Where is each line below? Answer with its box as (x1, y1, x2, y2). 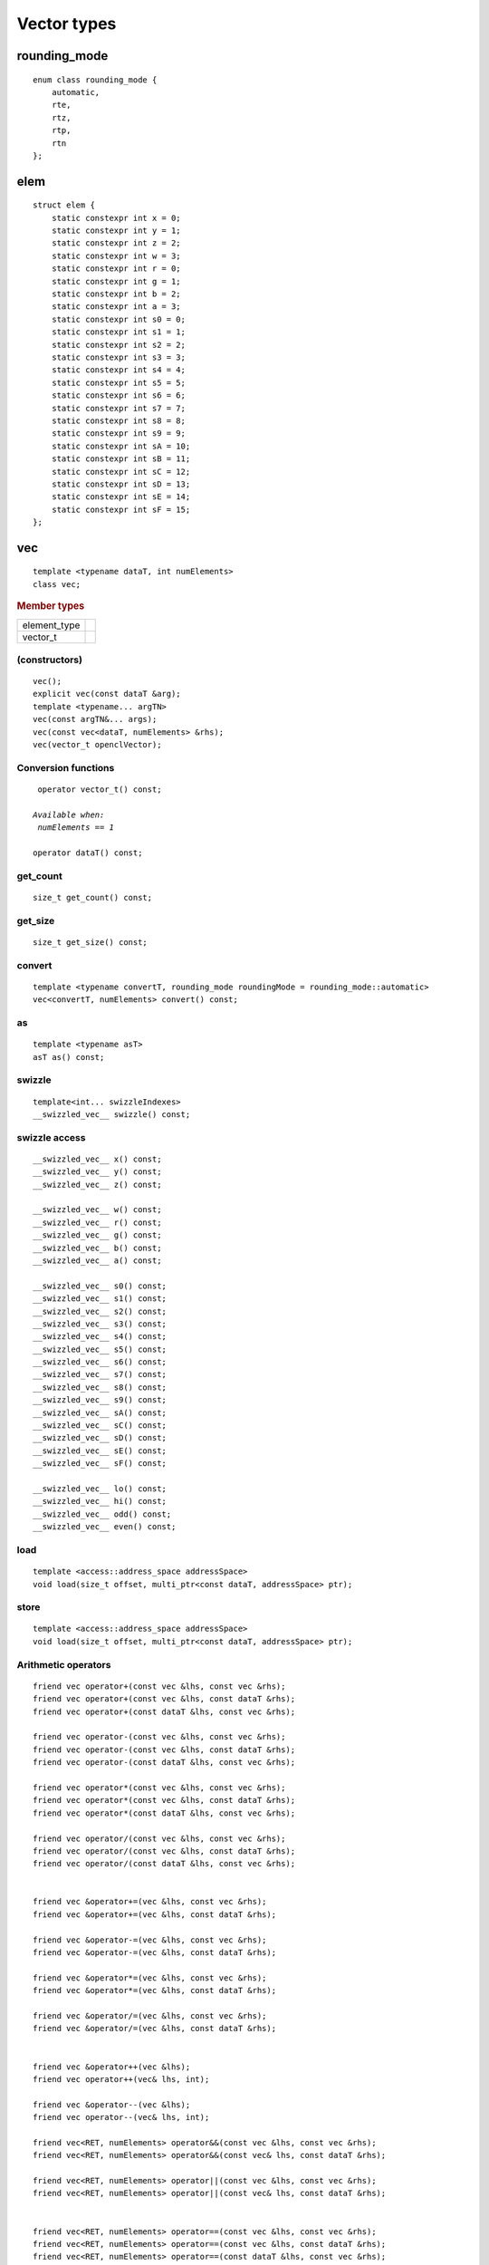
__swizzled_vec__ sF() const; (33, 1459, 168, 1469)
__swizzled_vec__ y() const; (33, 1167, 162, 1177)
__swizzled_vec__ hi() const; (33, 1496, 168, 1507)
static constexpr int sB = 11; (51, 454, 191, 464)
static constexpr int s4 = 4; (51, 365, 186, 375)
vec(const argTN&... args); (33, 714, 158, 725)
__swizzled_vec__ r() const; (33, 1217, 162, 1228)
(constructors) (16, 653, 83, 666)
